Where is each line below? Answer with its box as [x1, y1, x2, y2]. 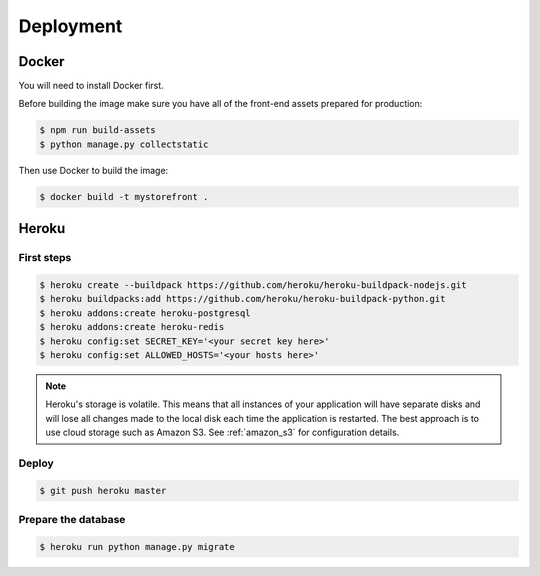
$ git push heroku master [39, 485, 167, 496]
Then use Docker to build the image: [18, 164, 169, 176]
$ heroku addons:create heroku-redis [39, 321, 225, 333]
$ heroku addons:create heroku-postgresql [39, 307, 251, 319]
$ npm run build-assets [39, 125, 157, 136]
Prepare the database [18, 512, 126, 526]
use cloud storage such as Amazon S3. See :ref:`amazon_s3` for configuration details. [45, 426, 400, 439]
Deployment [18, 15, 123, 37]
